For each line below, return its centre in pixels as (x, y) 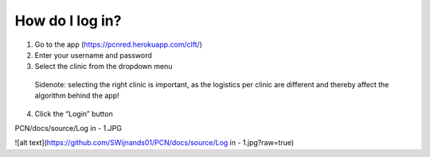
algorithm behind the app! (77, 96)
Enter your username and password (93, 55)
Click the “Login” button (74, 113)
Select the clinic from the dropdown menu (104, 67)
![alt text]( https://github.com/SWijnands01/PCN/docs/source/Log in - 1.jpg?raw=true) (154, 143)
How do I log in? (68, 21)
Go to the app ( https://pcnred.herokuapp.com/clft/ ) (119, 44)
